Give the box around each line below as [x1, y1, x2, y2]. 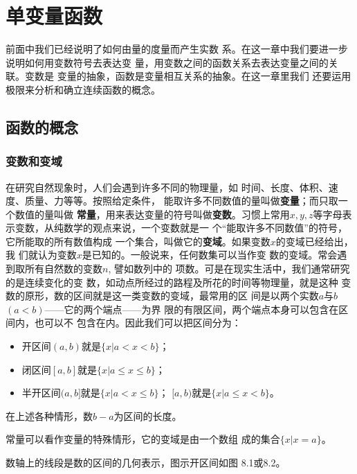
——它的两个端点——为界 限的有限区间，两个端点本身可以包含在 [44, 301, 339, 316]
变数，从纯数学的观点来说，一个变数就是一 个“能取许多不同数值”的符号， [15, 220, 347, 235]
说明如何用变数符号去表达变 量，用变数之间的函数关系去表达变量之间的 [6, 55, 329, 69]
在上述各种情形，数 [6, 408, 93, 423]
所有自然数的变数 [24, 261, 102, 276]
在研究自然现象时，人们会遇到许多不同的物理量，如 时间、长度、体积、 [6, 179, 329, 194]
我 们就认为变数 [6, 247, 77, 262]
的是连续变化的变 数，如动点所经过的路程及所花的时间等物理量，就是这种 [6, 274, 338, 289]
